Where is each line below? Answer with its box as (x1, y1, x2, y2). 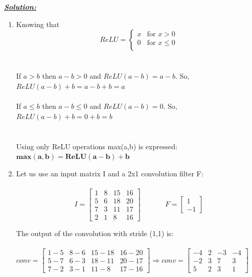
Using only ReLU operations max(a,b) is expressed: (16, 141, 177, 151)
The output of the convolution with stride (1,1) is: (16, 228, 174, 239)
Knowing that (16, 18, 60, 29)
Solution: (4, 2, 36, 12)
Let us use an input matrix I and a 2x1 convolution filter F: (16, 168, 203, 178)
